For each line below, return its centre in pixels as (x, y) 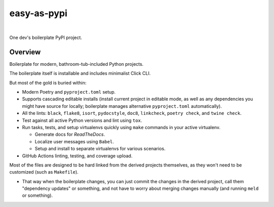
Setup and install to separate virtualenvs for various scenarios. (100, 149)
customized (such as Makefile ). (44, 172)
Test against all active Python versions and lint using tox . (82, 120)
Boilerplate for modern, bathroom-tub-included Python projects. (77, 64)
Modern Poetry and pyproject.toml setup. (69, 92)
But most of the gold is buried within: (48, 82)
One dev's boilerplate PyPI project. (46, 37)
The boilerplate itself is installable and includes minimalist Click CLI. (80, 73)
